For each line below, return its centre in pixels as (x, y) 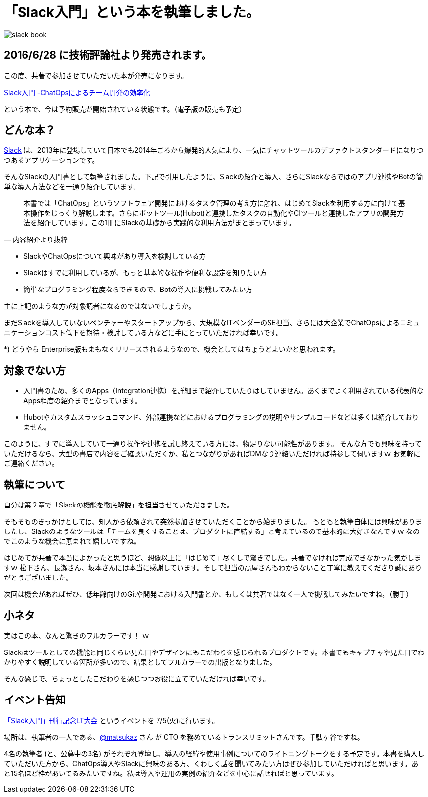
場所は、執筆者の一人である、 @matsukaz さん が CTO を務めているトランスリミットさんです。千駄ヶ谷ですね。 (184, 737)
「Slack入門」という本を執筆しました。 (132, 12)
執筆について (35, 484)
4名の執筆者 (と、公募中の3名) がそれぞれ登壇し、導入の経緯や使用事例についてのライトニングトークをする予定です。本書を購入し (214, 753)
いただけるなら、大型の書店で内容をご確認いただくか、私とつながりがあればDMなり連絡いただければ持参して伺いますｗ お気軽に (212, 454)
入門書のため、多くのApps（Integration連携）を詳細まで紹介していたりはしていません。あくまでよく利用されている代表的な (224, 391)
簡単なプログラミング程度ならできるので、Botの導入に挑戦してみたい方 (138, 290)
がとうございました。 (38, 578)
